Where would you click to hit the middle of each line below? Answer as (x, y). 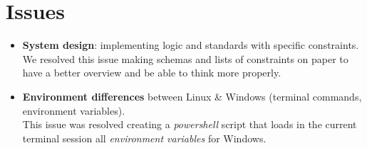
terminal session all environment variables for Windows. (144, 138)
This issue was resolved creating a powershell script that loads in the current (190, 124)
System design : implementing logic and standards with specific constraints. (191, 45)
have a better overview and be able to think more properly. (152, 73)
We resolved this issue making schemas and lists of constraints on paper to (185, 58)
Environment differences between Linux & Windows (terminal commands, (192, 96)
